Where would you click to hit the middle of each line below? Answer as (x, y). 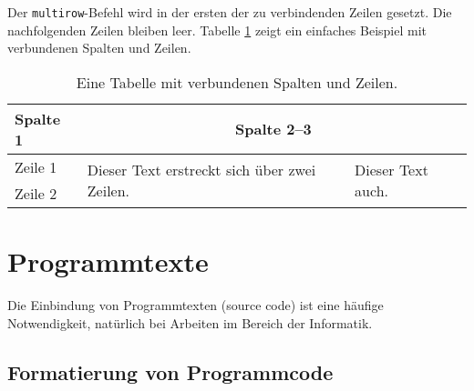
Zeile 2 (36, 193)
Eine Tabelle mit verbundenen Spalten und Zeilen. (237, 82)
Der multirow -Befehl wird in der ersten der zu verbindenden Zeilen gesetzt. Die (230, 12)
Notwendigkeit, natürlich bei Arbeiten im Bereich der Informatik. (190, 322)
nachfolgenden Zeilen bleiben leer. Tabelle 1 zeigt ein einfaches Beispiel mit (217, 30)
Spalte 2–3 (273, 129)
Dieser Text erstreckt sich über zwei (201, 169)
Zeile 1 (36, 166)
